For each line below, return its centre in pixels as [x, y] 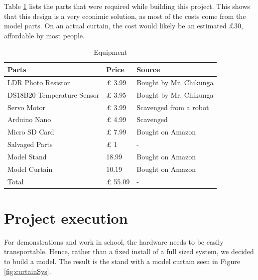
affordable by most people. [44, 35]
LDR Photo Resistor [39, 82]
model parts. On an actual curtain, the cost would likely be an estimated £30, [124, 26]
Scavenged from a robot [173, 107]
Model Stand [27, 156]
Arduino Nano [29, 119]
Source [148, 69]
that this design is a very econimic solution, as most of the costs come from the [125, 16]
